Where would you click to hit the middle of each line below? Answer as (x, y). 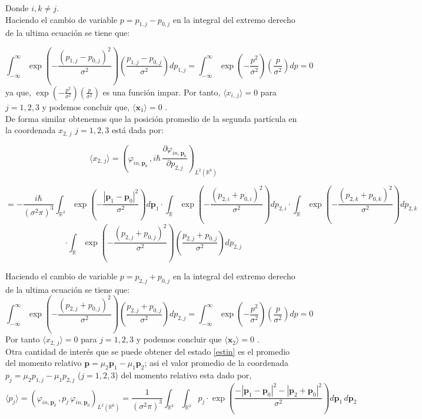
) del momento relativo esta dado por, (183, 375)
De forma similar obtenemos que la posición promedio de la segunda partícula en (151, 118)
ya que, (18, 92)
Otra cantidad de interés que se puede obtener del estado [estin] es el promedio (148, 351)
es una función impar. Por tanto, (162, 92)
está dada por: (137, 130)
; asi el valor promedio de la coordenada (216, 363)
